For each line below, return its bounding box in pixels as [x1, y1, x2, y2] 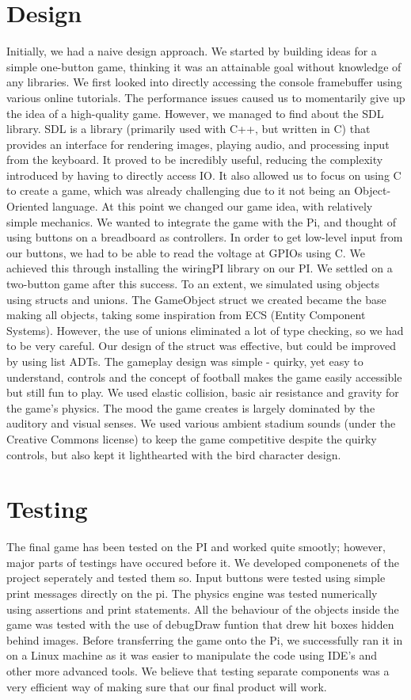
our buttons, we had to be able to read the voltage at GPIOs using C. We [6, 244, 365, 261]
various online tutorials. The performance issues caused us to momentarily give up [6, 89, 405, 105]
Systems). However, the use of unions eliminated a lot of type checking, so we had [6, 321, 404, 338]
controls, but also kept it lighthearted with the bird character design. [6, 446, 341, 462]
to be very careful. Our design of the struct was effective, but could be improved [6, 337, 396, 354]
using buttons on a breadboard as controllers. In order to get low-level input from [6, 229, 403, 245]
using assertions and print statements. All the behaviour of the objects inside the [6, 600, 399, 617]
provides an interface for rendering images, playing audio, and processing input [6, 135, 390, 152]
